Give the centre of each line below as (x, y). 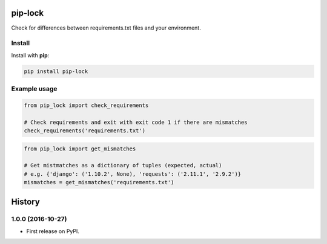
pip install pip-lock (56, 71)
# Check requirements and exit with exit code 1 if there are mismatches (136, 122)
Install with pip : (30, 55)
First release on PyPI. (53, 231)
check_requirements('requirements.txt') (84, 130)
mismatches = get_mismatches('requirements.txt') (99, 182)
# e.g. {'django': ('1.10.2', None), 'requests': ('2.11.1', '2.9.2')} (133, 174)
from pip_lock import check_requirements (86, 105)
